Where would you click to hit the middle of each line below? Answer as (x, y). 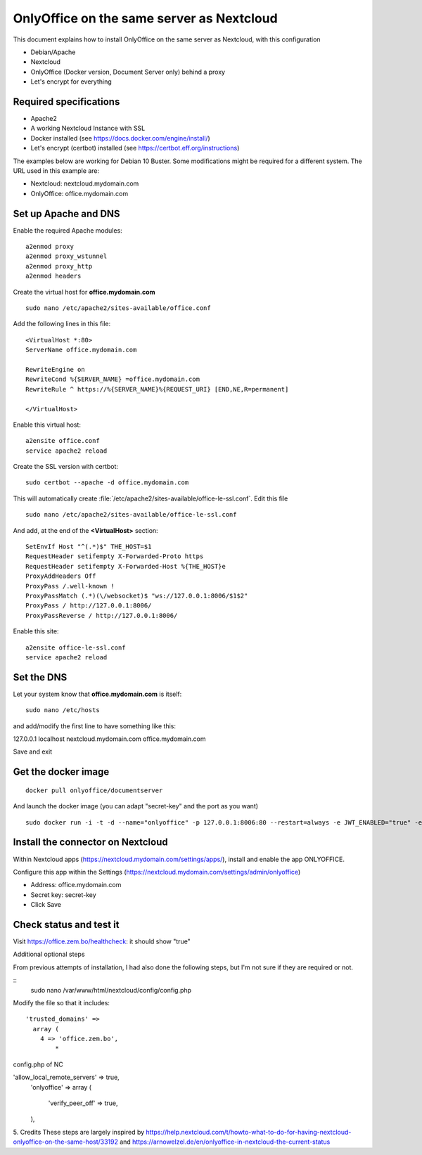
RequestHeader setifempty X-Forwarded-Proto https (115, 556)
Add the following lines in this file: (62, 324)
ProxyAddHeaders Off (61, 576)
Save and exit (33, 751)
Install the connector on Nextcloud (90, 843)
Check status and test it (66, 924)
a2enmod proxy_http (59, 266)
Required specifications (66, 102)
